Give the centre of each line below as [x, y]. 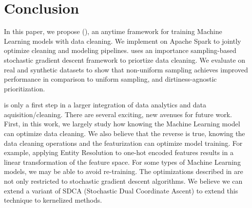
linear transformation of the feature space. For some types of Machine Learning [122, 162]
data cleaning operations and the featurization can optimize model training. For [123, 143]
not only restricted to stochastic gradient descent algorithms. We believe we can [123, 181]
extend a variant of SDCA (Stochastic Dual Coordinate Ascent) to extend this [121, 190]
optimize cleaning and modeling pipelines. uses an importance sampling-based [120, 50]
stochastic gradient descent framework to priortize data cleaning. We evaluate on [125, 60]
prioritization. [25, 88]
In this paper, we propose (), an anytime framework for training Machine [113, 31]
